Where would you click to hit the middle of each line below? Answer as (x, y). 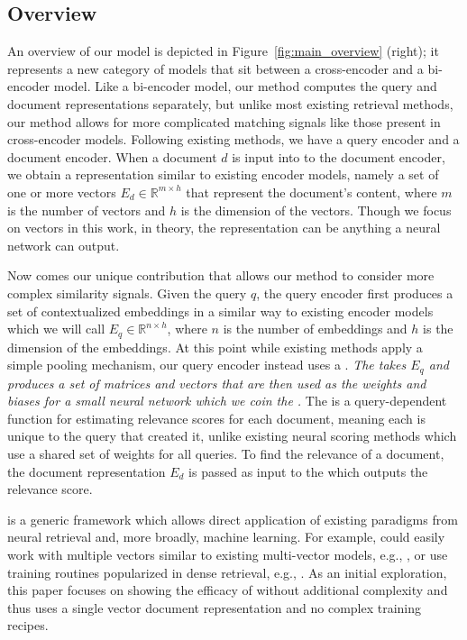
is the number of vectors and (87, 210)
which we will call (56, 329)
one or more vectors (62, 192)
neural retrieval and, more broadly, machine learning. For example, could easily (226, 537)
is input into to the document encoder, (339, 156)
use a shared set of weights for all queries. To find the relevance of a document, (226, 453)
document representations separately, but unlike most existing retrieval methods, (230, 103)
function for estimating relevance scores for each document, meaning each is (216, 418)
